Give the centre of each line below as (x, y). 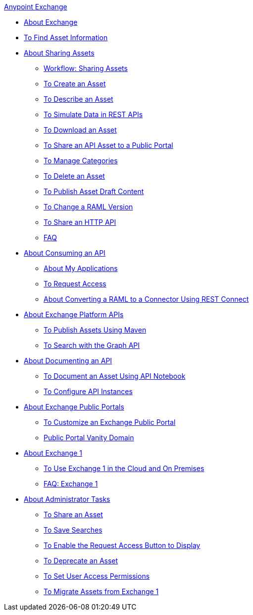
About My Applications (81, 268)
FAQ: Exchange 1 (71, 484)
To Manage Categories (81, 161)
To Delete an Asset (74, 176)
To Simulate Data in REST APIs (93, 114)
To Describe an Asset (78, 99)
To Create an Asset (75, 84)
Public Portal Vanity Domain (89, 438)
